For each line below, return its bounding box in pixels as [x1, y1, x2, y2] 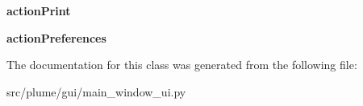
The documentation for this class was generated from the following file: [6, 56, 357, 73]
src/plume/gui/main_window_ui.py [6, 83, 186, 100]
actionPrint [6, 2, 71, 18]
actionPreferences [6, 29, 106, 46]
